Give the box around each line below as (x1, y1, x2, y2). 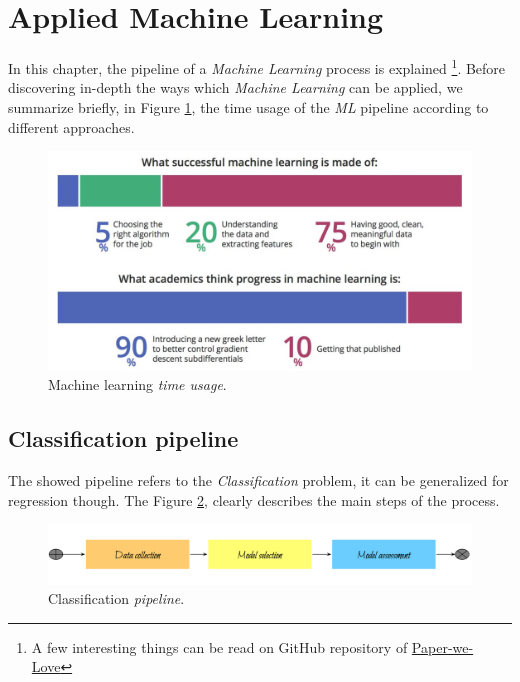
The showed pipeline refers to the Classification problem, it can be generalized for (8, 470, 509, 490)
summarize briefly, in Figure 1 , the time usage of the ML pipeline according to (8, 96, 489, 117)
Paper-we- (411, 636, 474, 657)
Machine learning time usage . (48, 374, 227, 395)
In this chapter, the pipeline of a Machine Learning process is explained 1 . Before (8, 55, 506, 78)
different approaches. (8, 116, 135, 137)
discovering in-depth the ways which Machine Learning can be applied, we (8, 77, 463, 98)
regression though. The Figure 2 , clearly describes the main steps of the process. (8, 489, 500, 510)
